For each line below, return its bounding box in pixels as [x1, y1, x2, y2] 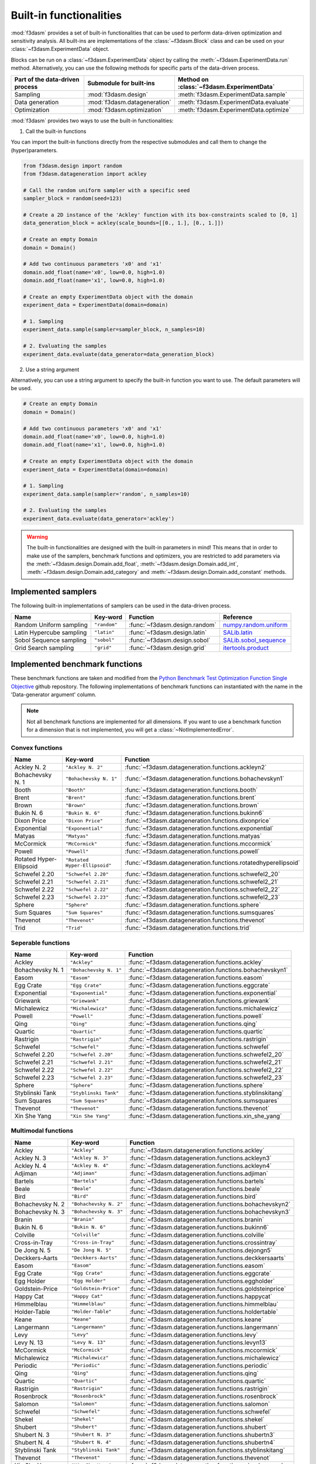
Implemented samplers [11, 587, 97, 597]
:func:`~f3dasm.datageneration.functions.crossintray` [129, 1239, 277, 1247]
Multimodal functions [11, 1127, 73, 1135]
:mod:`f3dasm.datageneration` [87, 98, 171, 106]
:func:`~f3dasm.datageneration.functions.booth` [125, 786, 258, 794]
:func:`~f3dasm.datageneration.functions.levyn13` [129, 1338, 267, 1346]
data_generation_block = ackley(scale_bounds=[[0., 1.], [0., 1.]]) [23, 220, 224, 227]
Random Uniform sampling [14, 621, 88, 629]
